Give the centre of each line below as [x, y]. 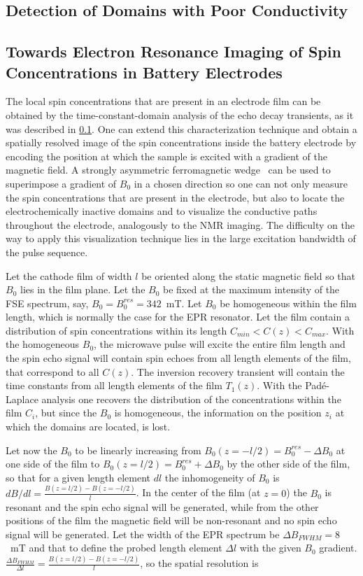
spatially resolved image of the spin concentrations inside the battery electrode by [181, 142]
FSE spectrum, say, [47, 303]
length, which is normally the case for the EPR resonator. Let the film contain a [178, 317]
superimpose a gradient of [61, 183]
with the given [270, 548]
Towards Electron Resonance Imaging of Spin [173, 51]
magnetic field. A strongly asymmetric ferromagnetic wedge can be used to [168, 170]
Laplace [22, 399]
